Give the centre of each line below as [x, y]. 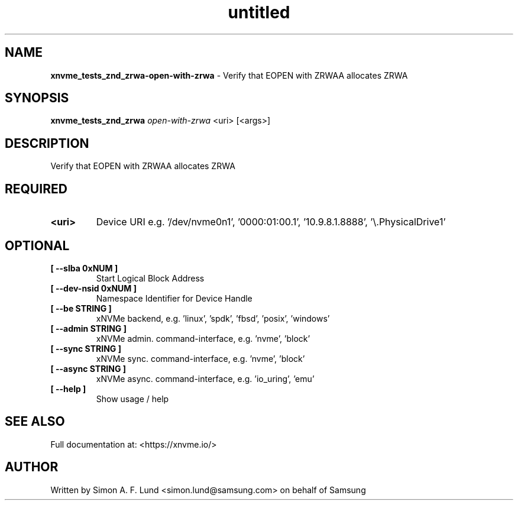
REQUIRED [36, 189]
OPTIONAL [37, 245]
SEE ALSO [35, 422]
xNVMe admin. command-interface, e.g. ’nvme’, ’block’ [203, 338]
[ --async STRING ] [88, 368]
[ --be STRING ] [81, 308]
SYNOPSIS [37, 98]
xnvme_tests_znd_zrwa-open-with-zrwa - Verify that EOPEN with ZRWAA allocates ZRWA [229, 75]
